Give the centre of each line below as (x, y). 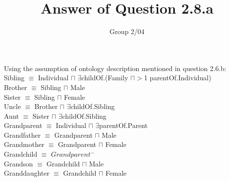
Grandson (19, 163)
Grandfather (22, 135)
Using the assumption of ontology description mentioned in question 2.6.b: (115, 68)
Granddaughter (27, 173)
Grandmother (24, 144)
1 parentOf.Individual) (178, 78)
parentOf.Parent (124, 125)
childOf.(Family (105, 78)
